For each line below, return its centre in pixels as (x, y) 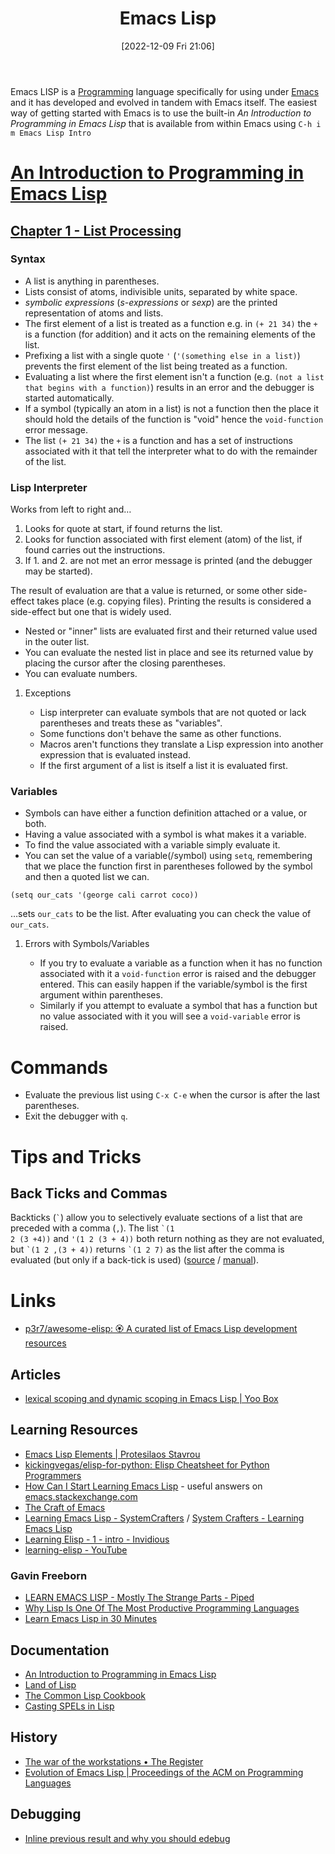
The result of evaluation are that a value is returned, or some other (147, 591)
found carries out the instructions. (95, 550)
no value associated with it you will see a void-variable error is (170, 1016)
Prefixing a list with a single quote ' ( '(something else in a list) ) (162, 355)
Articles (36, 1374)
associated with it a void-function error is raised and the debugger (178, 974)
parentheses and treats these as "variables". (131, 723)
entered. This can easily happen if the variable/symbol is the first (173, 984)
